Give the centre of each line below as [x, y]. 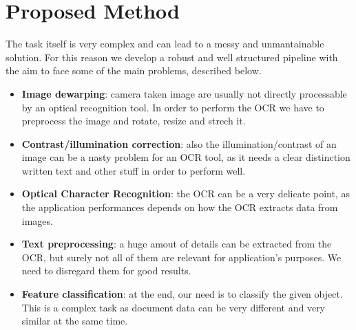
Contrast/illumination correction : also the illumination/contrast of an [179, 143]
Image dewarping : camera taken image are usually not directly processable [184, 93]
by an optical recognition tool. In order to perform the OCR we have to [173, 107]
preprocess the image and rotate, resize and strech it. [134, 121]
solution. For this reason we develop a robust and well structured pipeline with [172, 57]
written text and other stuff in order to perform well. [134, 170]
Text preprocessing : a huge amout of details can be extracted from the [177, 244]
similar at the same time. [75, 321]
